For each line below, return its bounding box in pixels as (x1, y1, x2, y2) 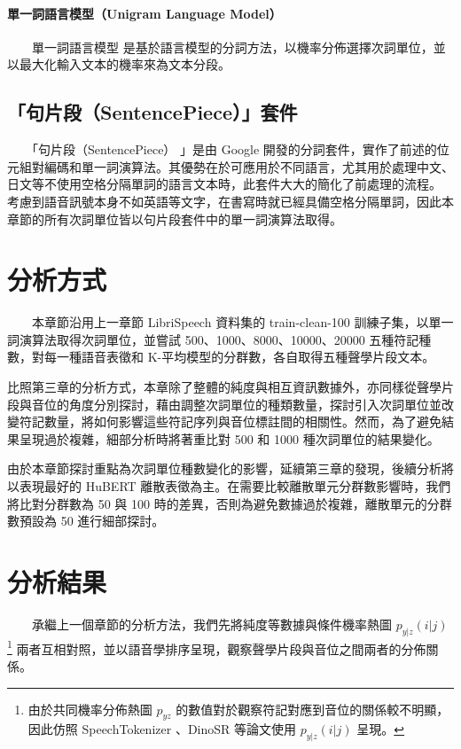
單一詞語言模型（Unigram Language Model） (7, 4, 282, 22)
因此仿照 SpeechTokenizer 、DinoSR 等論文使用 (27, 720, 297, 738)
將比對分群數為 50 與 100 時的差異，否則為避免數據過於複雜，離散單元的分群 (7, 494, 452, 512)
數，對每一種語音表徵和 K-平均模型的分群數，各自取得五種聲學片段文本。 (7, 347, 435, 366)
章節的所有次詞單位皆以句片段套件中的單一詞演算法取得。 (7, 209, 342, 228)
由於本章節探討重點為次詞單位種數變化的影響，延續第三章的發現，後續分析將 (7, 459, 454, 478)
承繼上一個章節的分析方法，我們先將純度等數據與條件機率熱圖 (31, 614, 392, 633)
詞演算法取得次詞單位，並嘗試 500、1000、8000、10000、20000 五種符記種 (7, 330, 432, 348)
